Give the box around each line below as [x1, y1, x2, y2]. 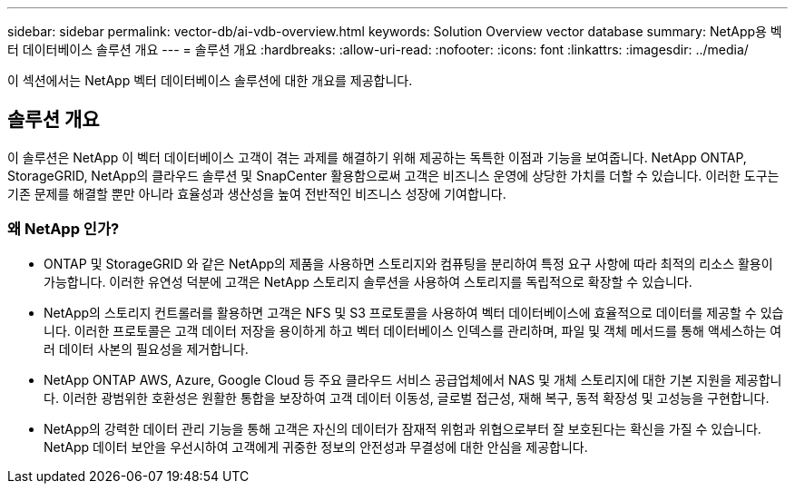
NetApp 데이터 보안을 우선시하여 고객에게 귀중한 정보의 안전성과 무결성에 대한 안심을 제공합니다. [44, 438, 588, 455]
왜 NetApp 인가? [7, 220, 120, 239]
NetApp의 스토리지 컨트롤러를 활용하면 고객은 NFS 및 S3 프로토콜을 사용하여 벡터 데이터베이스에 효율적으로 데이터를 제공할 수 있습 [44, 304, 784, 320]
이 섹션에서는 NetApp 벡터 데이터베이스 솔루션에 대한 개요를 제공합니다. [7, 73, 413, 88]
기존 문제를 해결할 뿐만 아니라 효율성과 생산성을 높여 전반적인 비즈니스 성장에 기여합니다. [7, 185, 506, 201]
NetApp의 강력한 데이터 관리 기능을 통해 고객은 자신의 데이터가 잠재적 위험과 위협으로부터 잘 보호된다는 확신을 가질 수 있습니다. [44, 420, 761, 437]
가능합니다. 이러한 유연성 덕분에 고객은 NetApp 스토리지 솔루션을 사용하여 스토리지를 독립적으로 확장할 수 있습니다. [44, 273, 692, 290]
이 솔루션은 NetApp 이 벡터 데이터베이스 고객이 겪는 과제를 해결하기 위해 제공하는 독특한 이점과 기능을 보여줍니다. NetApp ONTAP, [7, 149, 747, 165]
